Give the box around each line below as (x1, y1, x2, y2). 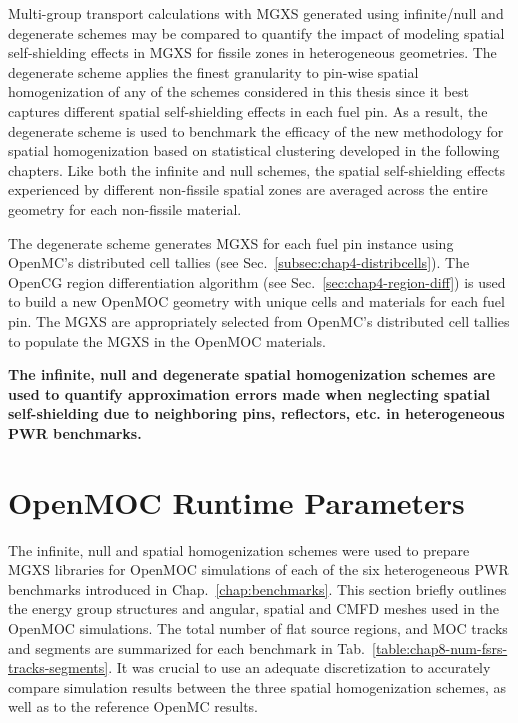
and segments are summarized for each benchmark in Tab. (8, 637, 365, 658)
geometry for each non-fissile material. (8, 198, 242, 219)
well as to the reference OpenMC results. (8, 696, 258, 717)
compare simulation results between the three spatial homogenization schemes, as (8, 676, 506, 697)
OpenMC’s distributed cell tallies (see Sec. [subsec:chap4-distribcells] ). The (8, 252, 470, 273)
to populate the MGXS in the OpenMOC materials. (8, 330, 326, 351)
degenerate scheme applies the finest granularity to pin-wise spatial (8, 61, 419, 82)
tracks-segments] (8, 657, 109, 678)
